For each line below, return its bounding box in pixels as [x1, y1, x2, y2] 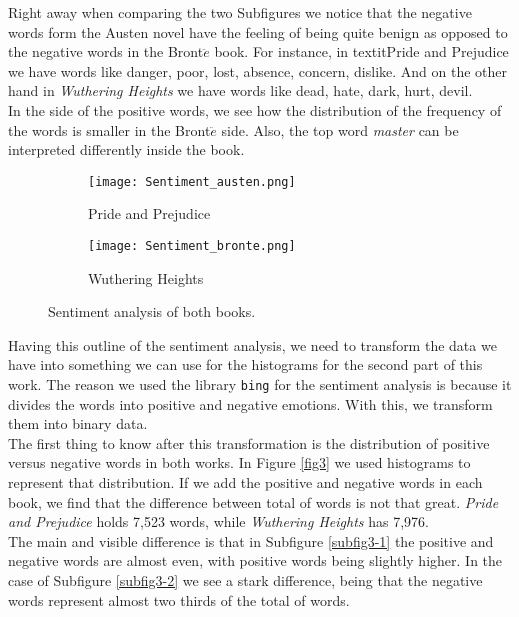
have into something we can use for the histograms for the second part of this [8, 354, 483, 375]
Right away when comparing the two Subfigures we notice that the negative [8, 2, 472, 22]
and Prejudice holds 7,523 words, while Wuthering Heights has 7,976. [8, 511, 429, 532]
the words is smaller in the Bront [8, 119, 211, 140]
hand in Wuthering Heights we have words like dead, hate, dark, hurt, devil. [8, 80, 473, 101]
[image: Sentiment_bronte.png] [88, 239, 296, 253]
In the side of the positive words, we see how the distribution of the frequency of [8, 99, 502, 120]
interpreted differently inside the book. [8, 139, 245, 160]
